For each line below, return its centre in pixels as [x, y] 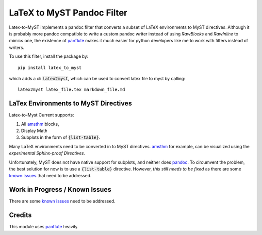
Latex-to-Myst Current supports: [42, 115]
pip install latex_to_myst [50, 67]
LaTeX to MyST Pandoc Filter [68, 13]
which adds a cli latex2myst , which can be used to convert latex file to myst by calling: [97, 78]
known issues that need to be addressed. [50, 176]
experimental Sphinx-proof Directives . [47, 153]
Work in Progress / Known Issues [60, 190]
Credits [20, 215]
